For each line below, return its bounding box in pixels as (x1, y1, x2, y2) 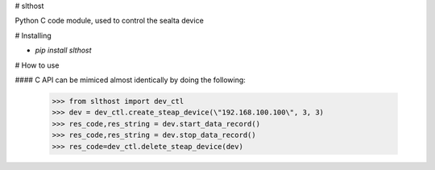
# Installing (14, 31, 52, 40)
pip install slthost (35, 45, 92, 56)
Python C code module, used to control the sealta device (14, 16, 205, 26)
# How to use (14, 60, 60, 70)
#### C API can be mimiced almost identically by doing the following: (14, 75, 246, 85)
